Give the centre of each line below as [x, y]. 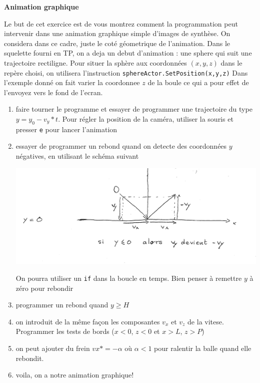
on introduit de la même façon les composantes [88, 321]
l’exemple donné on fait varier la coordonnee [72, 82]
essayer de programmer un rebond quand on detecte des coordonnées [121, 146]
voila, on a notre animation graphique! [75, 375]
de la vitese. [206, 321]
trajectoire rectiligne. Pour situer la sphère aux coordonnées [95, 62]
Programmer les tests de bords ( [65, 331]
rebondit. [30, 358]
